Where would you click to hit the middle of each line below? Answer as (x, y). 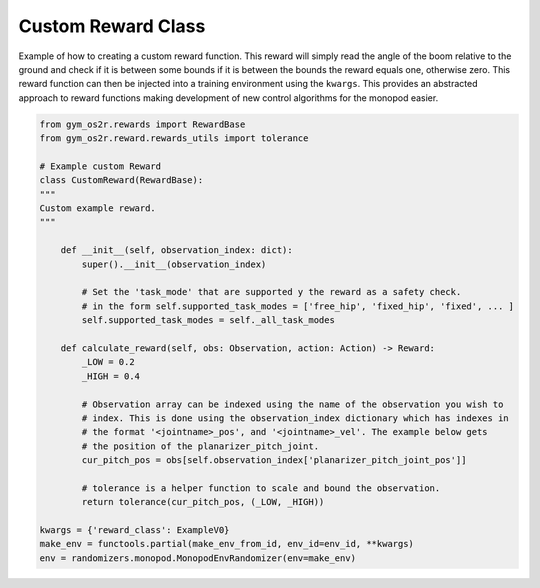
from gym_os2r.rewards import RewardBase (142, 124)
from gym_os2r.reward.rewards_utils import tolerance (174, 138)
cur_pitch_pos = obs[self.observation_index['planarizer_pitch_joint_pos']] (274, 460)
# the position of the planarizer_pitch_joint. (200, 446)
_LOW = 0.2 (108, 362)
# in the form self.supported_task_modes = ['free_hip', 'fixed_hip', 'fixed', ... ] (298, 306)
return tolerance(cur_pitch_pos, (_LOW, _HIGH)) (203, 502)
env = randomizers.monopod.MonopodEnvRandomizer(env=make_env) (198, 558)
